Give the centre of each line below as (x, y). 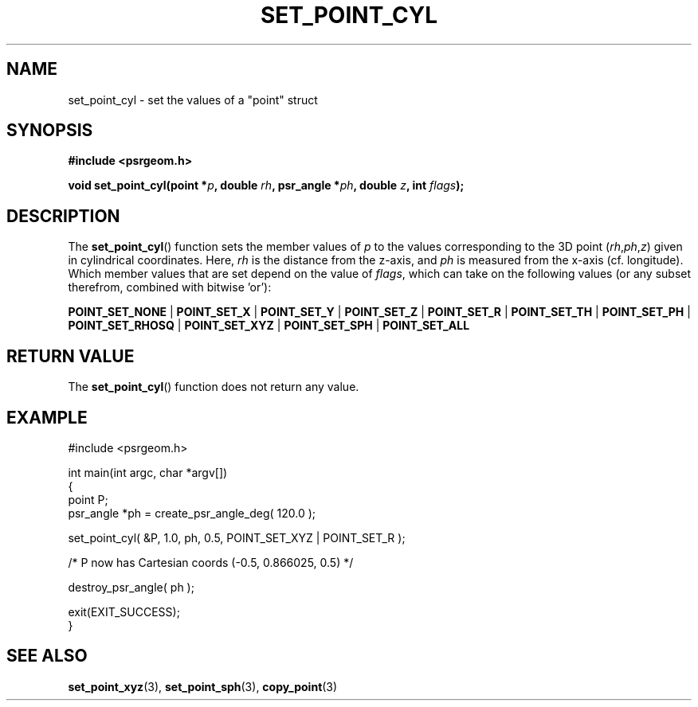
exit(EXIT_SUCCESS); (124, 611)
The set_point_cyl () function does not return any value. (214, 387)
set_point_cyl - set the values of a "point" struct (193, 100)
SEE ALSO (47, 656)
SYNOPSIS (50, 131)
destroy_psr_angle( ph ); (131, 587)
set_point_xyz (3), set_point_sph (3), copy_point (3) (203, 686)
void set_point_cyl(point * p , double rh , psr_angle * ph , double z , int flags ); (266, 186)
